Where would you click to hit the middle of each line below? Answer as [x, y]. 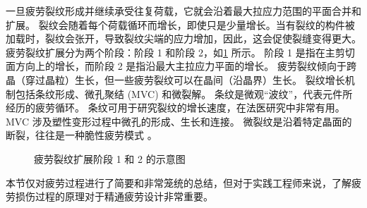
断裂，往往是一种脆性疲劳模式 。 [82, 135]
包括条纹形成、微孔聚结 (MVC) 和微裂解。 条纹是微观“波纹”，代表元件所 [184, 93]
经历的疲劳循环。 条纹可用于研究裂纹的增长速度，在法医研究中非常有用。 [175, 108]
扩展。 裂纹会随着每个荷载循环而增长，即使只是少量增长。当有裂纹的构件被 [180, 24]
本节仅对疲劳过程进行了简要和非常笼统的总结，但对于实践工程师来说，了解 [179, 182]
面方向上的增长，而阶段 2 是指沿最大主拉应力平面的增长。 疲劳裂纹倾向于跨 [181, 66]
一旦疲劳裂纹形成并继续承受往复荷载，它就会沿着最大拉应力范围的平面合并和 [183, 11]
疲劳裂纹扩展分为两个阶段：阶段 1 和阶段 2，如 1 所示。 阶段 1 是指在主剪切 [180, 52]
